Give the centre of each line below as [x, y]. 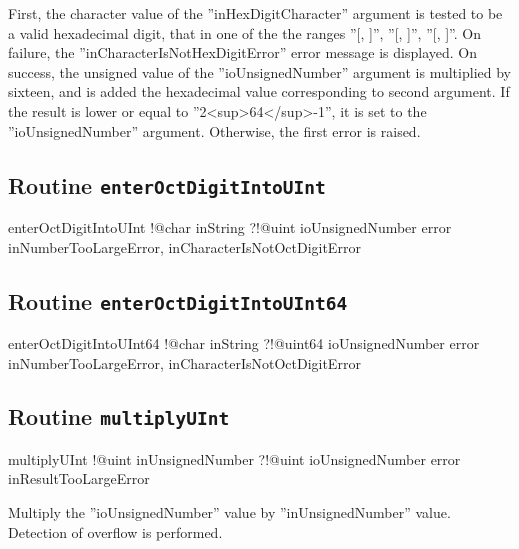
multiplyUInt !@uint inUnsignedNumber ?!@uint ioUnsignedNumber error [234, 458]
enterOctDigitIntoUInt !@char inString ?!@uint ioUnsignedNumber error [230, 226]
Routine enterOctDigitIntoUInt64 [178, 300]
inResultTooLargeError [79, 478]
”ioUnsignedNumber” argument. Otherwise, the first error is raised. [214, 130]
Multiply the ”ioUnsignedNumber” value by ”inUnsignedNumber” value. [229, 512]
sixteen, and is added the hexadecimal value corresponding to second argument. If [259, 91]
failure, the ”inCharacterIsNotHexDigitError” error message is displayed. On [242, 52]
